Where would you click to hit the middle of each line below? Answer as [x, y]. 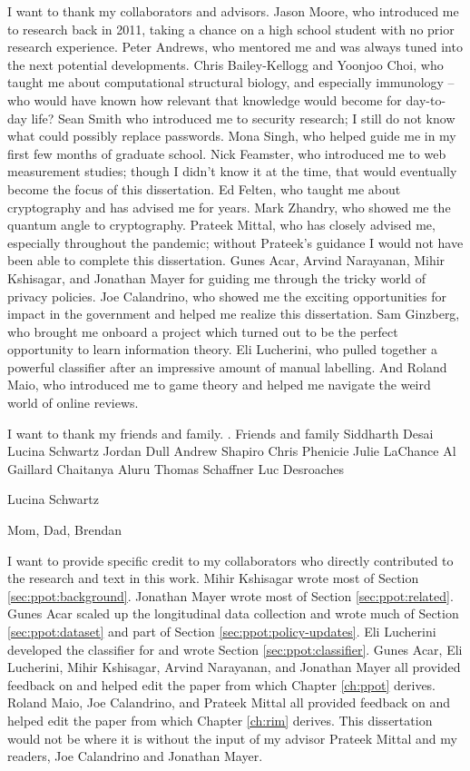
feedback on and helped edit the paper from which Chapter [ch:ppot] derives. [222, 684]
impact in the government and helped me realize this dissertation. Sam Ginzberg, [234, 314]
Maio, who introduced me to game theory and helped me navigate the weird [219, 385]
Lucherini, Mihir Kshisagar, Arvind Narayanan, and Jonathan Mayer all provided [234, 667]
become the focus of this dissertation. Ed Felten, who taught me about [204, 188]
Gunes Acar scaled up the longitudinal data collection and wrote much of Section [233, 613]
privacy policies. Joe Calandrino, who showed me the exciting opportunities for [227, 296]
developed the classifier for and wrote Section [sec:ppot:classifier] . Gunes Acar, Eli [235, 649]
